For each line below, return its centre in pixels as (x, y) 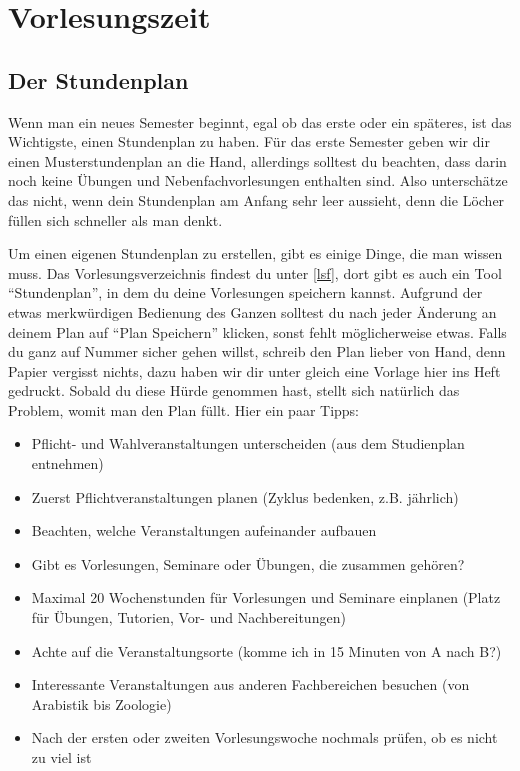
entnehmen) (67, 463)
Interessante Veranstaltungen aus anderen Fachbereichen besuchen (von (250, 684)
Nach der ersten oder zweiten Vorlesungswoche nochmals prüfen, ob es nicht (264, 737)
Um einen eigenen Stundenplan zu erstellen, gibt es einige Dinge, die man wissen (255, 253)
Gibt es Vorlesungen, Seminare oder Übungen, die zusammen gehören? (248, 563)
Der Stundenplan (98, 79)
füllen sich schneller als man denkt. (115, 219)
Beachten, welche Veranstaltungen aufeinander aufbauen (204, 530)
